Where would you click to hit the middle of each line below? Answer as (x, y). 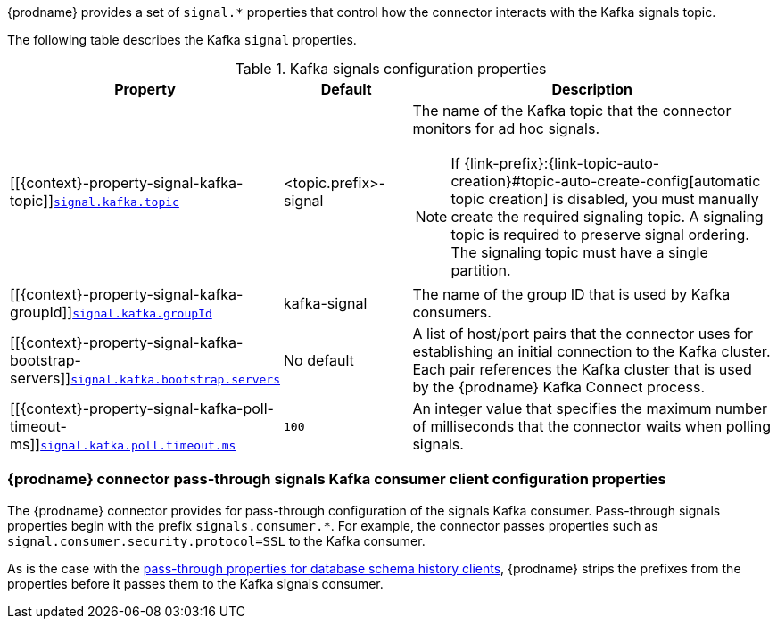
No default (319, 360)
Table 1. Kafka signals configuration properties (391, 69)
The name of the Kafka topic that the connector (572, 111)
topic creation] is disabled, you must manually (605, 199)
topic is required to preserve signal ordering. (600, 235)
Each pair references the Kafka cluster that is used (582, 369)
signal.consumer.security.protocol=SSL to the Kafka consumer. (216, 540)
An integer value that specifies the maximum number (590, 408)
